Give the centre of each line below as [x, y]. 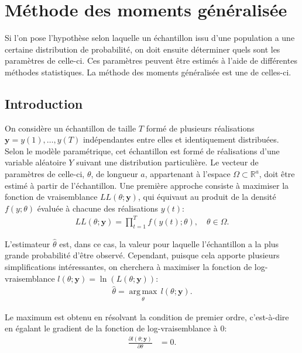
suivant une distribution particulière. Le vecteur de [167, 162]
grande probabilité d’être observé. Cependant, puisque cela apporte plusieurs [142, 255]
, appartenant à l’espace [188, 174]
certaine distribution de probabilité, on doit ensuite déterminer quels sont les [143, 49]
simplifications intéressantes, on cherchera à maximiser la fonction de [128, 266]
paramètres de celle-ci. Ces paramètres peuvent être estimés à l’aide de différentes [151, 60]
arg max [143, 292]
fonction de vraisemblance [51, 197]
